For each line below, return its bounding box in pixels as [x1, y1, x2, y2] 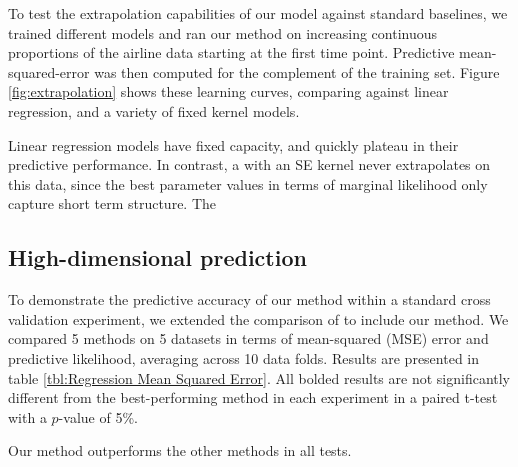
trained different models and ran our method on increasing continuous [8, 22, 438, 43]
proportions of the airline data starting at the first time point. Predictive [8, 42, 455, 63]
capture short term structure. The [8, 193, 217, 214]
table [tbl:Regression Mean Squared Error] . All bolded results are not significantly [8, 367, 510, 388]
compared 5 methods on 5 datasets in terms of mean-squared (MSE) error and [8, 328, 489, 349]
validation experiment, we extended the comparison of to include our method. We [8, 308, 509, 329]
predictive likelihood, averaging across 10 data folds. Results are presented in [8, 347, 480, 368]
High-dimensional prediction [8, 242, 307, 273]
